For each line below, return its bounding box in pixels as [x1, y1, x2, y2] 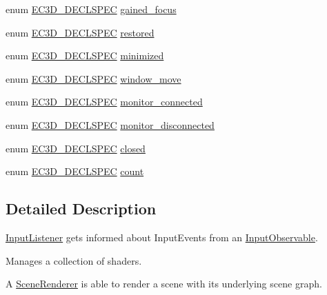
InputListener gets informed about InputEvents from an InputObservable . [6, 230, 318, 244]
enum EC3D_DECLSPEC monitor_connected [6, 94, 203, 109]
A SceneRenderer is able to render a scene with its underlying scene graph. [6, 276, 322, 291]
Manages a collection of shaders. [6, 253, 142, 267]
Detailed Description [6, 198, 157, 219]
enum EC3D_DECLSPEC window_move [6, 71, 181, 85]
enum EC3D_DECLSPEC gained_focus [6, 2, 177, 16]
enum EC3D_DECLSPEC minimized [6, 48, 164, 63]
